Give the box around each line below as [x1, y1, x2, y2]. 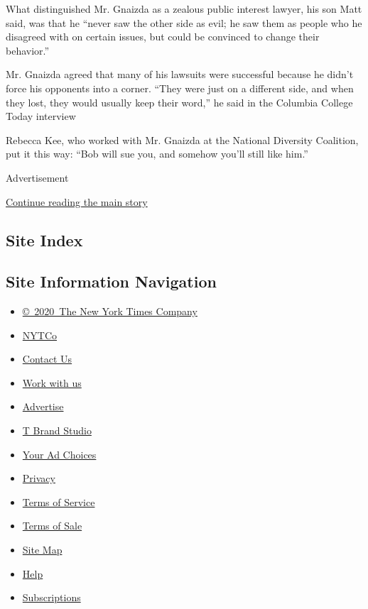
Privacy [22, 471, 55, 485]
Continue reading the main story [6, 194, 148, 209]
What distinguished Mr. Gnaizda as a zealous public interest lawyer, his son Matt [6, 1, 362, 16]
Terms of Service [22, 494, 95, 509]
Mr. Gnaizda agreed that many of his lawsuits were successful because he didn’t [6, 67, 354, 82]
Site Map [22, 542, 63, 557]
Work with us [22, 375, 82, 390]
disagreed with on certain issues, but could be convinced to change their [6, 29, 320, 44]
